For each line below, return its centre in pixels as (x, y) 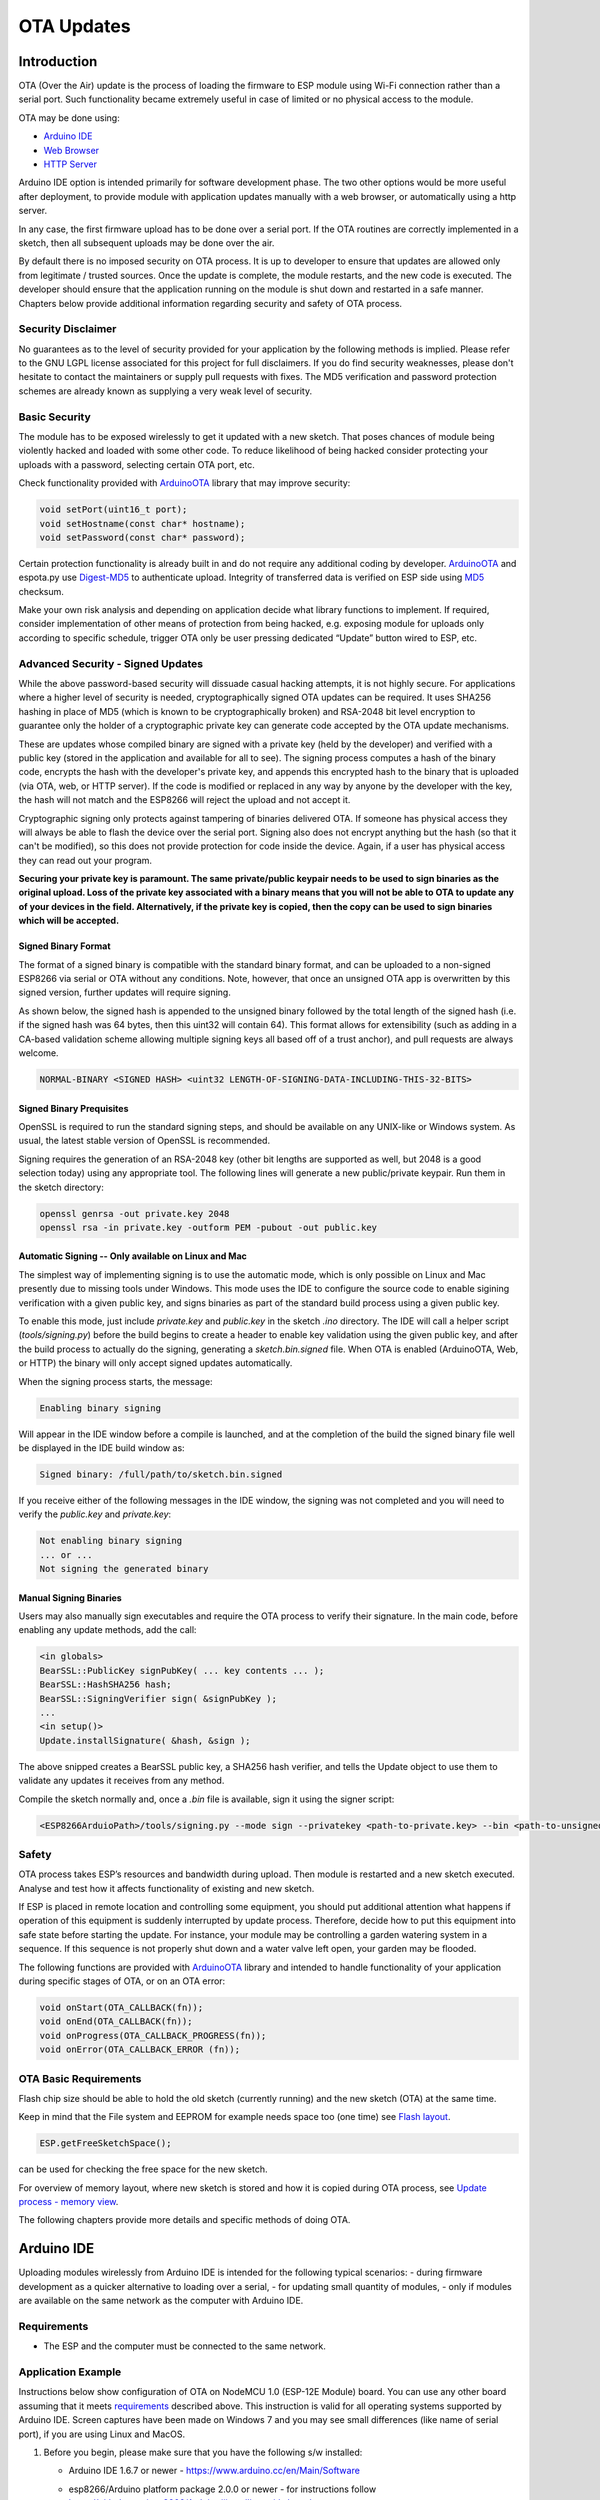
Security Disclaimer (67, 329)
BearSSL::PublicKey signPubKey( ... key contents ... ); (182, 1670)
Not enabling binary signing (111, 1541)
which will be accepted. (69, 921)
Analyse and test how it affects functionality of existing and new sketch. (166, 1888)
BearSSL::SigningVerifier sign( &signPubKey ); (158, 1698)
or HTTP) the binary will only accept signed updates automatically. (155, 1363)
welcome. (38, 1052)
